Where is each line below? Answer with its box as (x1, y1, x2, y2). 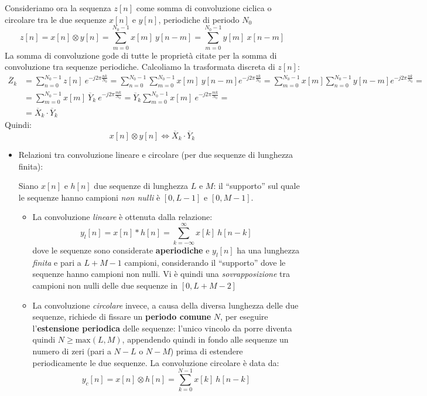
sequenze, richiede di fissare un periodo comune (32, 310, 211, 323)
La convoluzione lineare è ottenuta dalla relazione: (32, 211, 213, 223)
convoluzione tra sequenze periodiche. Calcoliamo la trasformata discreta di (5, 60, 275, 73)
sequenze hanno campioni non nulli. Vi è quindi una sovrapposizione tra (32, 268, 291, 280)
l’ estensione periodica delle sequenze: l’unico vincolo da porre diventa (32, 321, 292, 334)
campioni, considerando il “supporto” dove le (124, 256, 286, 268)
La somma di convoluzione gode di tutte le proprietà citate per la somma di (5, 49, 277, 61)
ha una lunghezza (237, 244, 299, 256)
